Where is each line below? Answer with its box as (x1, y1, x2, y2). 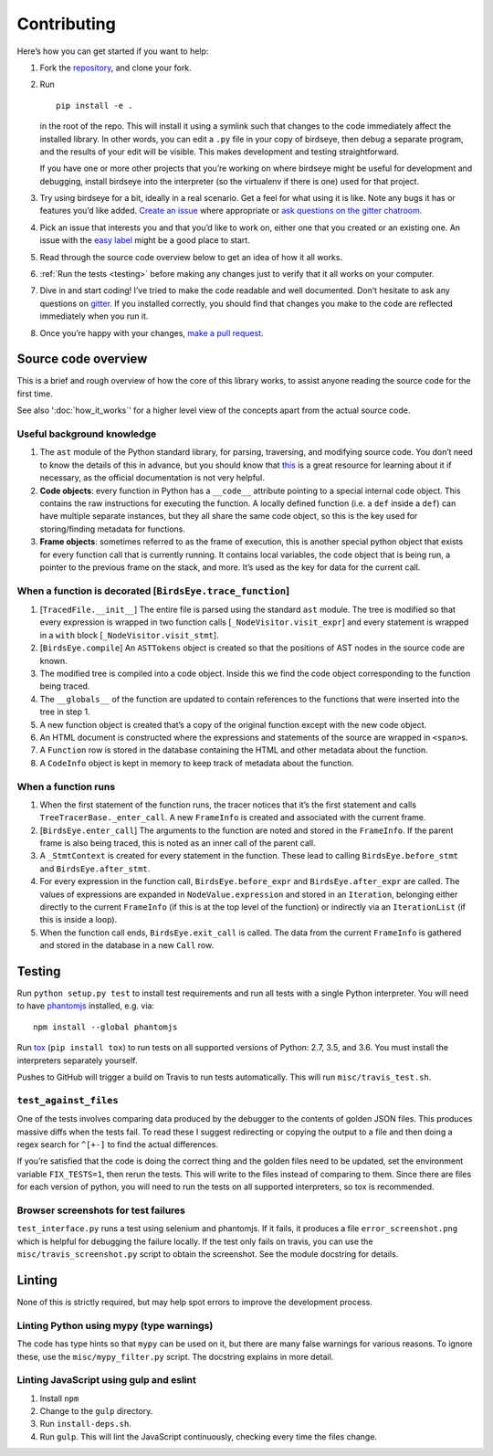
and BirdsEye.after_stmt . (39, 863, 151, 874)
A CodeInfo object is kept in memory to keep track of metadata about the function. (39, 757, 354, 768)
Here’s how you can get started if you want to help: (16, 46, 209, 57)
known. (39, 655, 68, 666)
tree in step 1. (39, 706, 90, 717)
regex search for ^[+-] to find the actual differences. (16, 1138, 219, 1150)
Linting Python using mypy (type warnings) (16, 1319, 214, 1332)
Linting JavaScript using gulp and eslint (16, 1374, 196, 1387)
